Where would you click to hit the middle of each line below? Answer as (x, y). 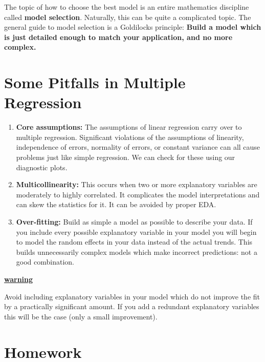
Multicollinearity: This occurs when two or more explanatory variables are (137, 184)
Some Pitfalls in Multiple (95, 82)
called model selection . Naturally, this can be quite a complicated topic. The (128, 17)
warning (19, 279)
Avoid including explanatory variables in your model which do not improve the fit (132, 296)
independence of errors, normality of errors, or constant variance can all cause (138, 147)
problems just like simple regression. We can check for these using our (126, 157)
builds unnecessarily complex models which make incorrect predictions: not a (137, 252)
